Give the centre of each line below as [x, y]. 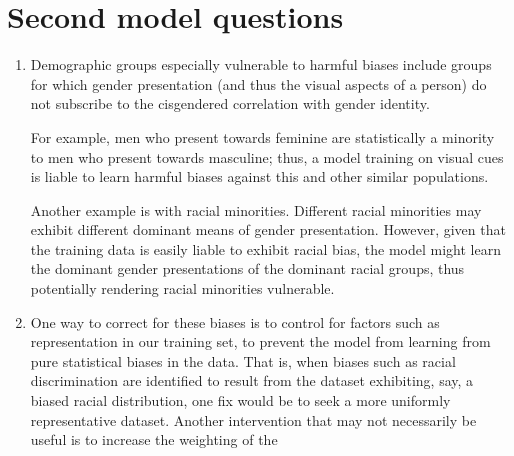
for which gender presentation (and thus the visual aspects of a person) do [258, 83]
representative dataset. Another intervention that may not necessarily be [253, 419]
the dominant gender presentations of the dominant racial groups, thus [247, 268]
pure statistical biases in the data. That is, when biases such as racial [243, 360]
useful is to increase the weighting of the [154, 439]
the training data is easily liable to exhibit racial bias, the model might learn [265, 248]
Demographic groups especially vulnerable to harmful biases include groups [261, 64]
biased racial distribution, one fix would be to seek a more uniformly [240, 400]
